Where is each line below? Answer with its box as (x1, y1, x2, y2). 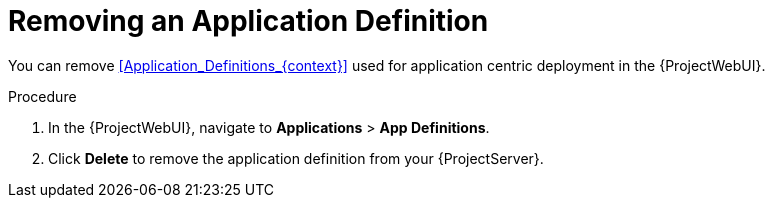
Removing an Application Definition (8, 4, 489, 38)
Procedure (8, 87, 77, 105)
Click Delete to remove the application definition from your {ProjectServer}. (48, 149, 544, 167)
